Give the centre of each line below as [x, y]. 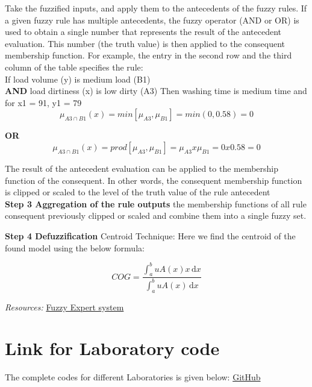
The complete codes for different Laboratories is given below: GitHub [133, 377]
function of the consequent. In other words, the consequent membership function [154, 180]
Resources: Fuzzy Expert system [64, 307]
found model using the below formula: [75, 247]
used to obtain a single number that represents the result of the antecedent [143, 32]
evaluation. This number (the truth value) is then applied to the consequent [145, 43]
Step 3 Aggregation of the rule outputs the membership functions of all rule [156, 203]
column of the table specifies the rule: [74, 67]
